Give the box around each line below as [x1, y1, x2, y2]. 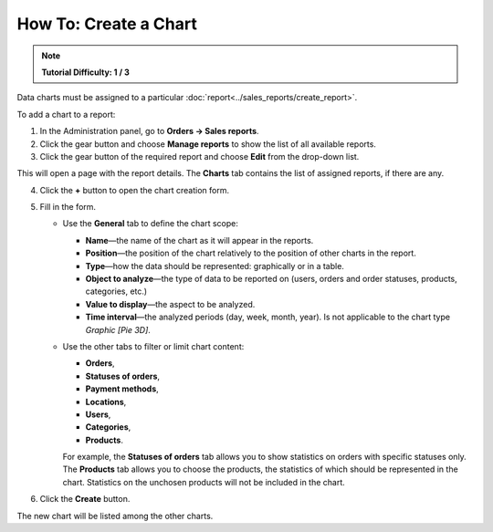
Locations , [85, 396, 127, 407]
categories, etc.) [85, 286, 148, 297]
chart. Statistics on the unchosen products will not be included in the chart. [62, 476, 346, 487]
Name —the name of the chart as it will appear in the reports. [85, 235, 314, 245]
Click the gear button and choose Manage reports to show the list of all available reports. [39, 138, 376, 150]
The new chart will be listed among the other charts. [16, 510, 214, 521]
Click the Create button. [39, 494, 131, 505]
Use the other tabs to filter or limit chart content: [62, 340, 245, 351]
